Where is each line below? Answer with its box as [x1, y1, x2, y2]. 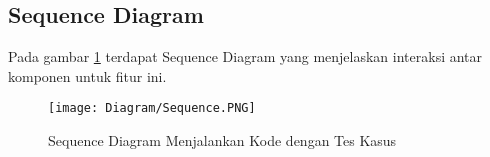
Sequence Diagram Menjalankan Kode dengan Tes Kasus [48, 130, 397, 151]
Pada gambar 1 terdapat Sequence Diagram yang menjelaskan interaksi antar [8, 46, 483, 67]
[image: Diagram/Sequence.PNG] [48, 101, 256, 116]
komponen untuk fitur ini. [8, 65, 167, 86]
